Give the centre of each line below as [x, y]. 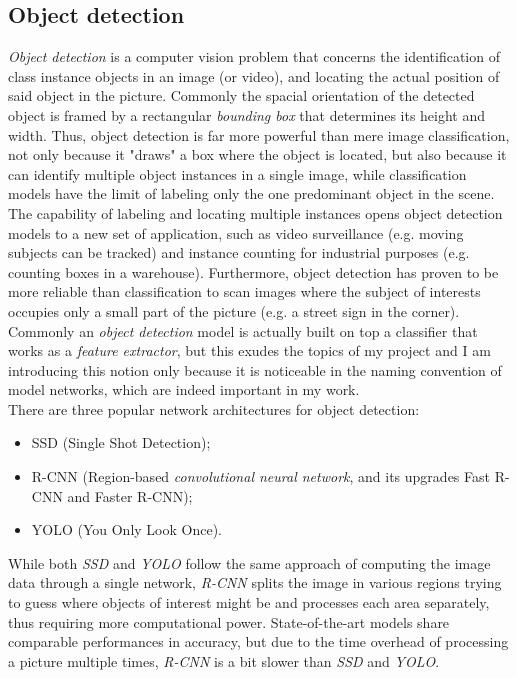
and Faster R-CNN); [130, 495]
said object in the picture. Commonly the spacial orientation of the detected [241, 95]
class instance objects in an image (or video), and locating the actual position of [254, 75]
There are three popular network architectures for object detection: [214, 408]
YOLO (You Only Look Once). [126, 529]
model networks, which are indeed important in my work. [184, 389]
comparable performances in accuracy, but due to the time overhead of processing [258, 641]
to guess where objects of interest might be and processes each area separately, [249, 602]
